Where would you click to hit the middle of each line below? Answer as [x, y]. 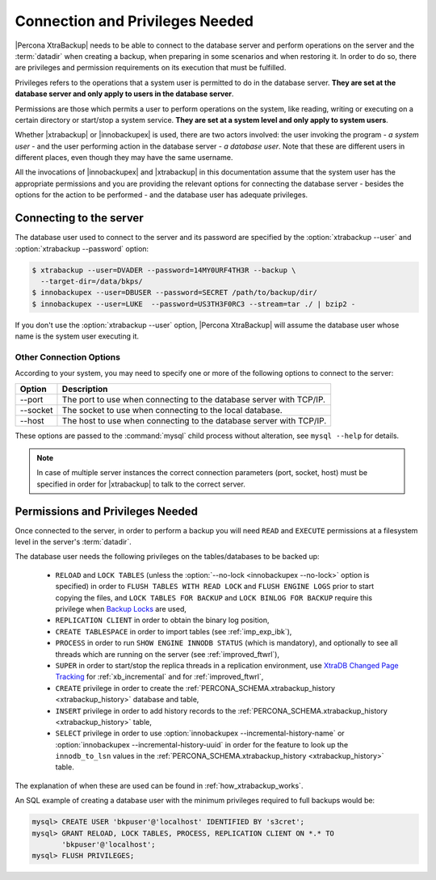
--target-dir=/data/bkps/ [92, 281]
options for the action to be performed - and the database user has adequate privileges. [161, 195]
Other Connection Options [68, 357]
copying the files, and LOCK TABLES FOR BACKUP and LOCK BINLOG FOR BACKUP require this [214, 597]
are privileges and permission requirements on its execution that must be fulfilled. [151, 68]
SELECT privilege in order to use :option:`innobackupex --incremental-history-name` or [200, 733]
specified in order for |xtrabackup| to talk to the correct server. [141, 484]
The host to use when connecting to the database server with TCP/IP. [194, 420]
